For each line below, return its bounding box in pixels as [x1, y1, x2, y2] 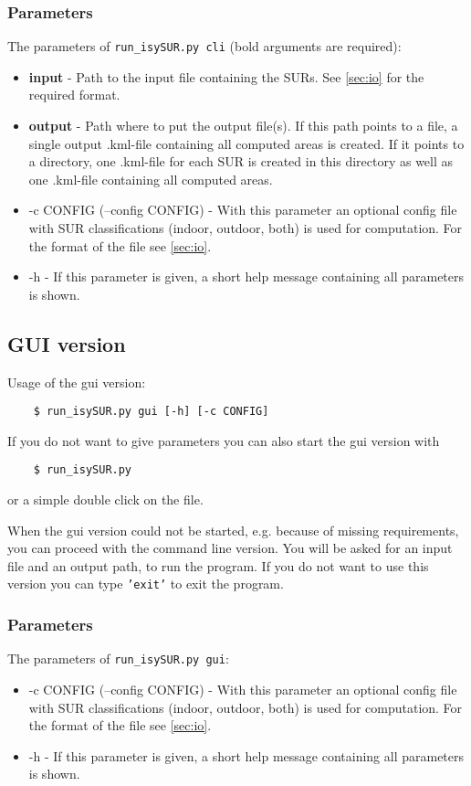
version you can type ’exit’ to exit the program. [7, 574, 284, 593]
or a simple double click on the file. [7, 490, 204, 509]
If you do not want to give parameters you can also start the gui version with [7, 430, 440, 450]
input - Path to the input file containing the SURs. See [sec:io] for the [28, 67, 424, 86]
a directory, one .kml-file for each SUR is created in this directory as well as [28, 152, 454, 171]
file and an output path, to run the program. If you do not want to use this [7, 556, 429, 575]
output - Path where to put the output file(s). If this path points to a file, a [28, 116, 458, 135]
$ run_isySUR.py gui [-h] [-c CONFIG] [33, 405, 269, 419]
